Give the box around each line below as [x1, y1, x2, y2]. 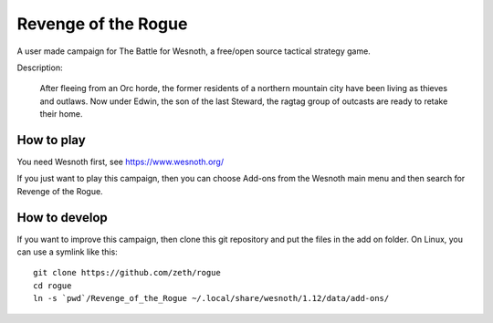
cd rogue [33, 280, 72, 291]
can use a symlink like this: [16, 246, 118, 257]
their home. [39, 109, 83, 120]
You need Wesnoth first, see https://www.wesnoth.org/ [16, 156, 224, 168]
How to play [16, 132, 86, 148]
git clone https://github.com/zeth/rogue [33, 267, 221, 278]
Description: [16, 62, 63, 73]
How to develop [16, 210, 109, 225]
